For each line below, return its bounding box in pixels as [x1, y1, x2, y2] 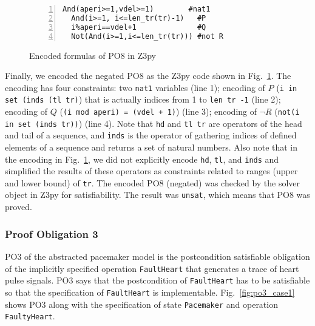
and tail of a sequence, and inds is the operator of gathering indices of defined [5, 129, 297, 141]
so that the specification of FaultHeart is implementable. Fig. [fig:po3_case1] [5, 285, 295, 298]
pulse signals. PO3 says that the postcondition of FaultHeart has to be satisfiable [5, 274, 310, 287]
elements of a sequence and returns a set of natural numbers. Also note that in [5, 140, 298, 153]
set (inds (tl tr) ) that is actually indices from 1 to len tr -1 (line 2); [5, 93, 281, 106]
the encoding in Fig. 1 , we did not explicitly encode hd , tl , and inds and [5, 152, 279, 165]
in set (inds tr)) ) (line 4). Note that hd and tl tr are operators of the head [5, 117, 302, 129]
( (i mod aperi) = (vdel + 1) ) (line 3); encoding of [59, 105, 257, 117]
